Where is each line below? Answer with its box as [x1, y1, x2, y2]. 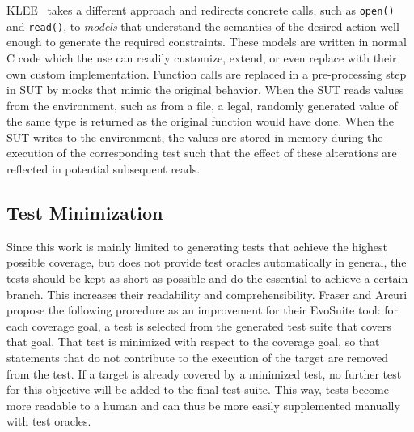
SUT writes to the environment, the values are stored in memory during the [6, 128, 383, 145]
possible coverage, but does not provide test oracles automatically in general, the [6, 254, 407, 271]
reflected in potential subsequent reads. [6, 160, 201, 178]
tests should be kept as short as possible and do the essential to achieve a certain [6, 270, 408, 287]
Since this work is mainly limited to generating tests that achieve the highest [6, 237, 387, 254]
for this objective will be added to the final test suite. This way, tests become [6, 381, 389, 398]
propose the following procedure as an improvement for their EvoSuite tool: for [6, 302, 399, 319]
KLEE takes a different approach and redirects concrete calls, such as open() [6, 2, 395, 18]
